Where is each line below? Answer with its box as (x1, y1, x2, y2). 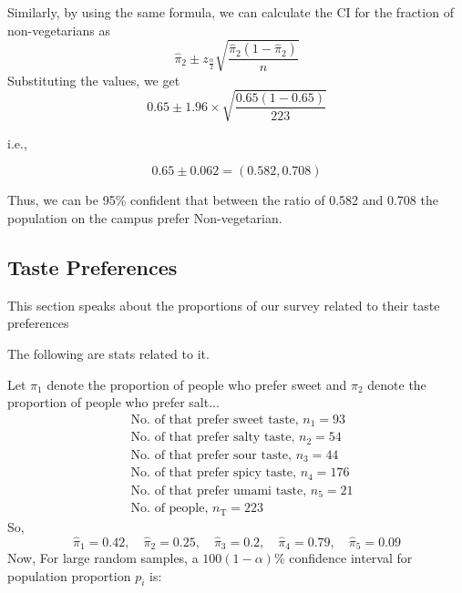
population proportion (7, 566, 131, 585)
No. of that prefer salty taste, (130, 431, 295, 445)
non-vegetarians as (7, 20, 110, 39)
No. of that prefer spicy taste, (130, 466, 296, 480)
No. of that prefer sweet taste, (130, 413, 299, 426)
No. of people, (130, 502, 209, 516)
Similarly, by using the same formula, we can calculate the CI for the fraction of (7, 3, 454, 21)
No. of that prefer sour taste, (130, 448, 292, 462)
